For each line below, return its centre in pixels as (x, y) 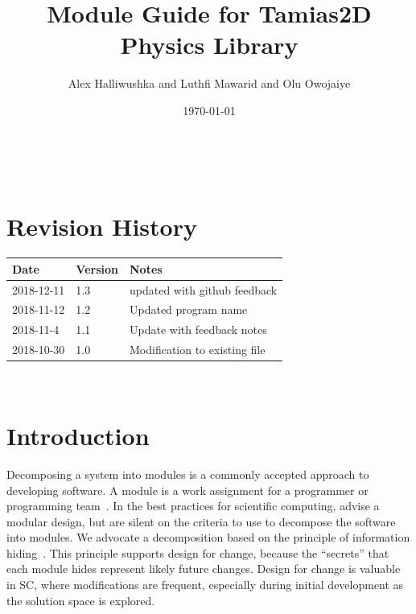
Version (97, 268)
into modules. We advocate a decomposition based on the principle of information (208, 537)
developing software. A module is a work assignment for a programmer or (187, 490)
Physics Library (209, 45)
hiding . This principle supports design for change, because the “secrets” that (198, 552)
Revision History (102, 227)
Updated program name (188, 309)
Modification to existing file (197, 350)
